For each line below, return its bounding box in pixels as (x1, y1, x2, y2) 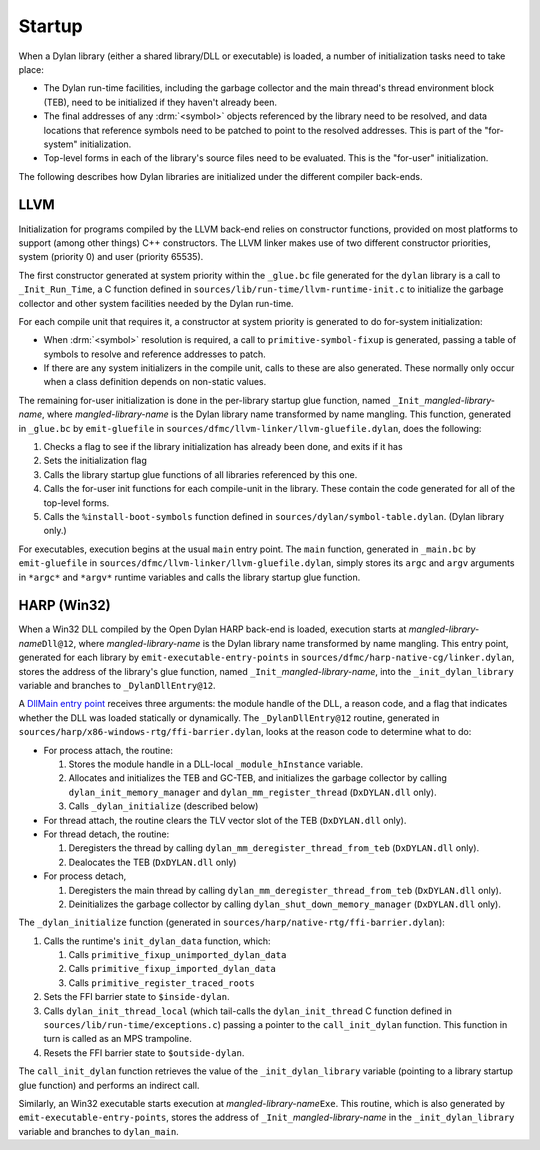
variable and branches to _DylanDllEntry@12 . (18, 680, 216, 692)
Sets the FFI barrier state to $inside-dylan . (43, 991, 230, 1003)
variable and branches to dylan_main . (18, 1125, 179, 1137)
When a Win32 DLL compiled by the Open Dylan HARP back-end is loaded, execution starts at (18, 623, 407, 635)
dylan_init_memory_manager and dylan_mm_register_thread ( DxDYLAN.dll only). (68, 786, 437, 798)
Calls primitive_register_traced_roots (68, 976, 255, 989)
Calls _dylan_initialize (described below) (68, 800, 259, 812)
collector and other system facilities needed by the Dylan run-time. (18, 297, 294, 309)
